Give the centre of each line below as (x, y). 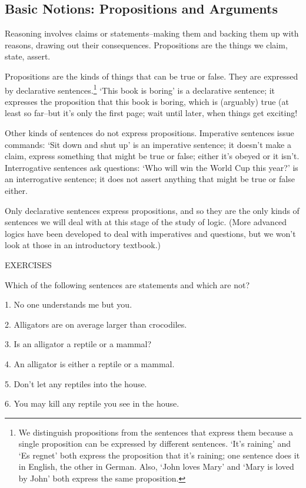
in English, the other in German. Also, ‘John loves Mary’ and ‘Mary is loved (156, 466)
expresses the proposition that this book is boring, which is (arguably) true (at (147, 101)
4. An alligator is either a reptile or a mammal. (90, 363)
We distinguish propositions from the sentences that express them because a (156, 432)
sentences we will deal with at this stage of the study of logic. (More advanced (146, 222)
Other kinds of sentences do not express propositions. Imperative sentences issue (149, 133)
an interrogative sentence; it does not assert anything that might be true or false (150, 179)
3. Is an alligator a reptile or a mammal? (78, 344)
